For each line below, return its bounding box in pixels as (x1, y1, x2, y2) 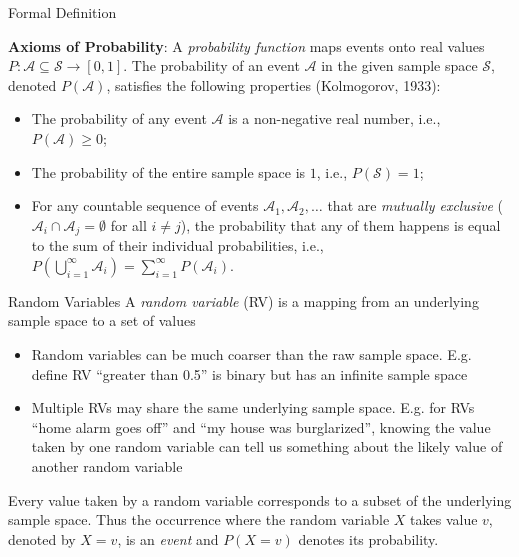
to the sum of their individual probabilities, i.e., (31, 235, 324, 256)
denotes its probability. (298, 528, 439, 549)
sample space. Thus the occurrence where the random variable (8, 509, 390, 530)
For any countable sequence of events (31, 195, 259, 216)
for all (110, 214, 147, 235)
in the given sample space (321, 55, 478, 76)
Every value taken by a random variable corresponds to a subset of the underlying (8, 489, 512, 510)
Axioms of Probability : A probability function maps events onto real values (8, 35, 485, 56)
